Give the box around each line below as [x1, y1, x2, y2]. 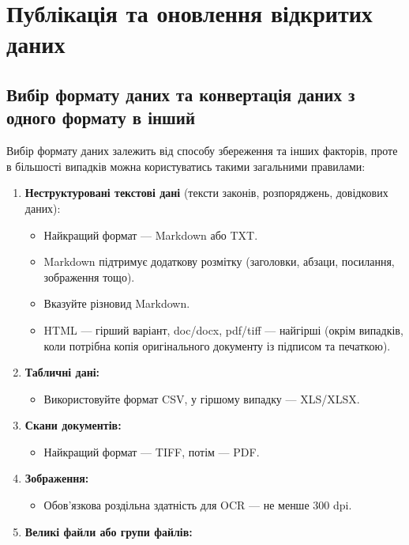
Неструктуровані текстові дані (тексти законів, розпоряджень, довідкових [24, 184, 388, 201]
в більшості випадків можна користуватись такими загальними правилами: [6, 157, 366, 174]
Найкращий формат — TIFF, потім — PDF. [43, 443, 260, 460]
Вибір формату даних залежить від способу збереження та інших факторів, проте [6, 142, 398, 159]
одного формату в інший [6, 105, 196, 130]
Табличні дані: [24, 364, 100, 380]
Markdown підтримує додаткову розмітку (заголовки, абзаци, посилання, [43, 253, 395, 270]
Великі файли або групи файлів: [24, 523, 193, 539]
